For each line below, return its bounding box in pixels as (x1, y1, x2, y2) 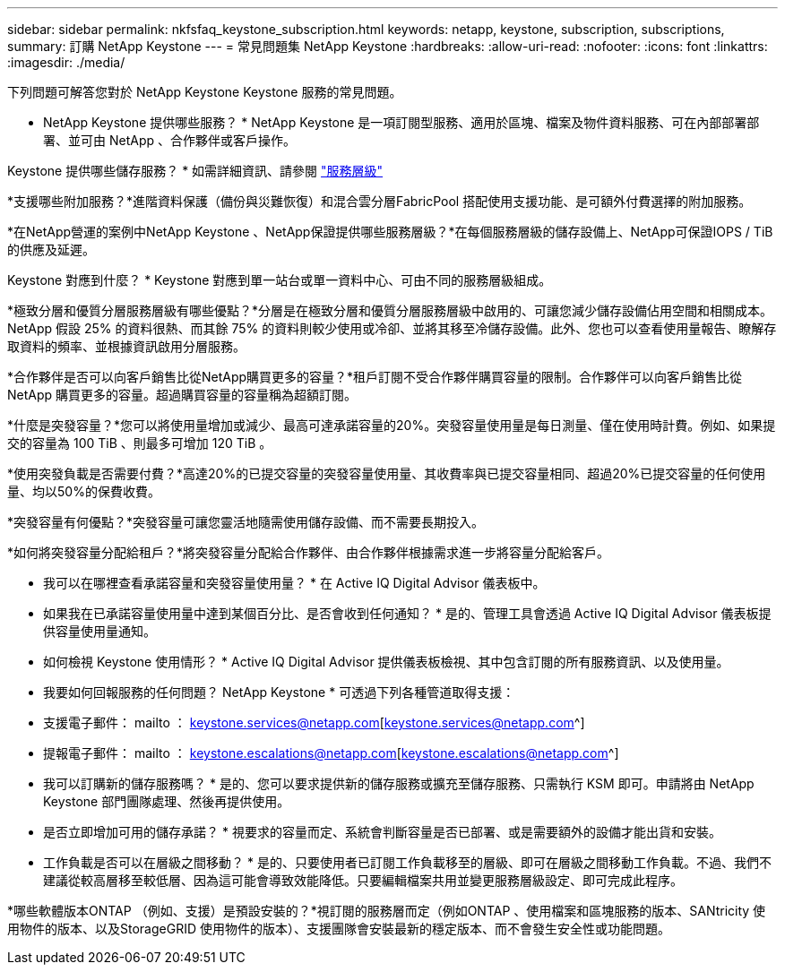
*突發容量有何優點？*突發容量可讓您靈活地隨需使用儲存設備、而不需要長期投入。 (7, 514, 485, 529)
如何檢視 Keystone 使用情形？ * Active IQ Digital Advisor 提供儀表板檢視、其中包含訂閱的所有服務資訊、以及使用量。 (43, 654, 729, 669)
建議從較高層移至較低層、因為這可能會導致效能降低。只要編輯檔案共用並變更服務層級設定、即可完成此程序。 (43, 873, 683, 888)
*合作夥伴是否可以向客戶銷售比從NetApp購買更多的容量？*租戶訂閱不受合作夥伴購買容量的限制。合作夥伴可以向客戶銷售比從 (7, 369, 743, 384)
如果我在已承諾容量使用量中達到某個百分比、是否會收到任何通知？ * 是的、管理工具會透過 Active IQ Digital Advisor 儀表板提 (43, 606, 772, 621)
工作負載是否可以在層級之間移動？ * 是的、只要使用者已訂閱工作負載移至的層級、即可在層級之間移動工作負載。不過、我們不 (43, 855, 772, 870)
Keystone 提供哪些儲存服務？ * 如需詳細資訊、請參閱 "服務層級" (7, 163, 384, 178)
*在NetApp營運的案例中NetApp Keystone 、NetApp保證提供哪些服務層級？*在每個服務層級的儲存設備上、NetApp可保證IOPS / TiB (7, 224, 773, 239)
